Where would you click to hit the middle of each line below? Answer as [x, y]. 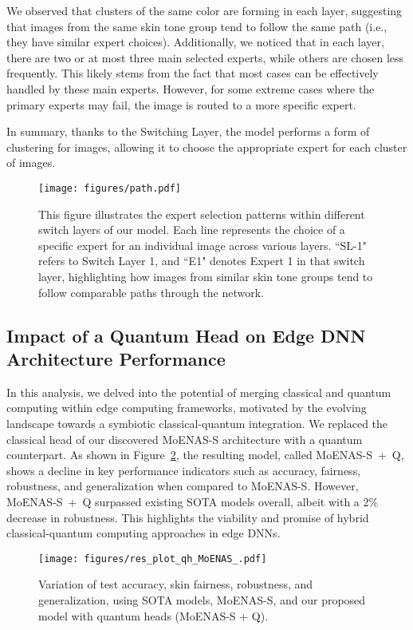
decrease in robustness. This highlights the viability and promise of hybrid [188, 517]
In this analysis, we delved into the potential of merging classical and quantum [199, 392]
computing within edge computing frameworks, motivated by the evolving [187, 408]
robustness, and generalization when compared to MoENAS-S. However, [183, 486]
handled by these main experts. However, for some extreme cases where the [191, 88]
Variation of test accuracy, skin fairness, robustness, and [176, 584]
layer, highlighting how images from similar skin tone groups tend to [206, 276]
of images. [31, 162]
